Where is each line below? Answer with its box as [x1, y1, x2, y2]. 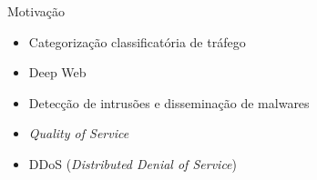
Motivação [7, 2, 65, 20]
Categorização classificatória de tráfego [28, 32, 246, 51]
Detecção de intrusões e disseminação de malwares [28, 93, 310, 112]
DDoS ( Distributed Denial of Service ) [28, 154, 238, 173]
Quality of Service [28, 124, 129, 143]
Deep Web [28, 63, 87, 82]
